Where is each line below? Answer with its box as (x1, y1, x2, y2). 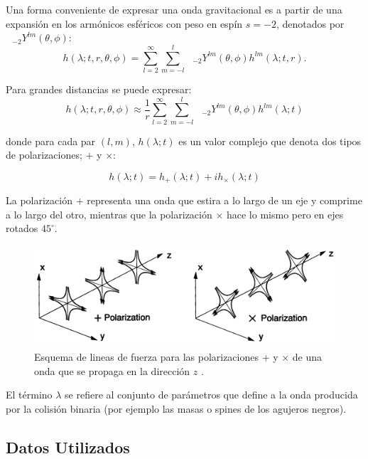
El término (6, 387, 53, 402)
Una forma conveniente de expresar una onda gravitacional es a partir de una (6, 2, 342, 16)
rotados (6, 221, 38, 236)
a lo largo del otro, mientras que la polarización (6, 206, 212, 221)
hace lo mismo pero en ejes (226, 206, 344, 221)
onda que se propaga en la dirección (34, 363, 190, 378)
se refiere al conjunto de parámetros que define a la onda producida (65, 387, 358, 402)
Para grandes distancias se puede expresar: (6, 81, 192, 96)
